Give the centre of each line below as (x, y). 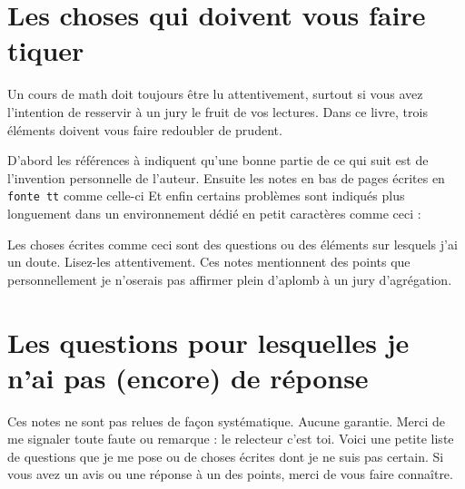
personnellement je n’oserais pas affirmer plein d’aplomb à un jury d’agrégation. (230, 279)
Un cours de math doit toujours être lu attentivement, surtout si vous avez (215, 94)
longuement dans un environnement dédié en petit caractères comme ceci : (214, 213)
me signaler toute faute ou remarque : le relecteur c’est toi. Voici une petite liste (231, 439)
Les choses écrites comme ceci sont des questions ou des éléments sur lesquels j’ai (232, 244)
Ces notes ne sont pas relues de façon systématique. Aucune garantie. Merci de (227, 421)
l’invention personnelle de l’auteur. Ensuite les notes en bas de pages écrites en (226, 177)
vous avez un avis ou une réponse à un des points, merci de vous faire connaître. (230, 474)
